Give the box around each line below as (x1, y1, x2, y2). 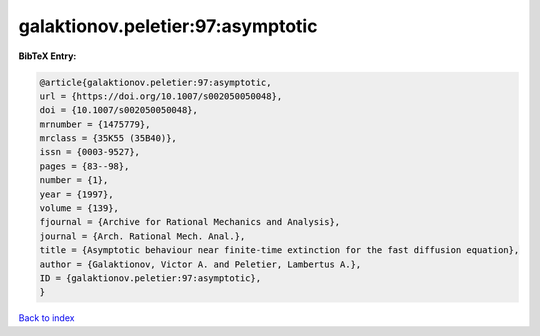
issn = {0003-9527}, (39, 146, 140, 158)
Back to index (18, 312, 75, 324)
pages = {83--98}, (39, 160, 130, 172)
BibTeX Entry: (18, 50, 77, 62)
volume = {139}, (39, 203, 120, 214)
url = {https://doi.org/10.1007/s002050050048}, (39, 90, 283, 102)
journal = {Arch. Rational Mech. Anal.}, (39, 230, 246, 242)
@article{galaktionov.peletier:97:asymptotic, (39, 76, 272, 88)
